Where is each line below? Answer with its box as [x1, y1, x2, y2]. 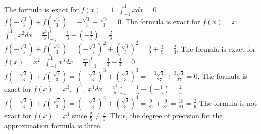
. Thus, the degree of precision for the [106, 110, 223, 120]
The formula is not [199, 97, 257, 108]
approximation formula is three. [4, 120, 102, 130]
